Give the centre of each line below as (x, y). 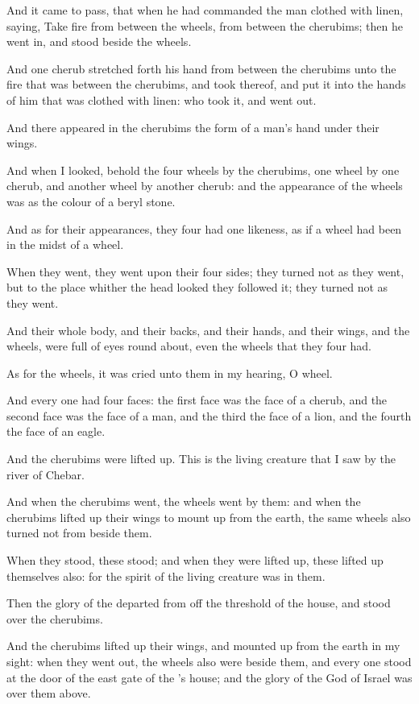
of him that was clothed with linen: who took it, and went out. (162, 99)
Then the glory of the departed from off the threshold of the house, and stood (199, 603)
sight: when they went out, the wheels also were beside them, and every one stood (209, 661)
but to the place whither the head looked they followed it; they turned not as (197, 287)
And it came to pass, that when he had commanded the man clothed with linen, (205, 10)
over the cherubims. (55, 618)
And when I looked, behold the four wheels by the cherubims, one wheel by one (203, 170)
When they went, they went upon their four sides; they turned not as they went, (205, 271)
